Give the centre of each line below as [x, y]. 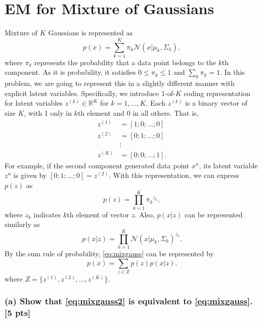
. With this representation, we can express [174, 175]
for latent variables [34, 103]
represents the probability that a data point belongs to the [125, 62]
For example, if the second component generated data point [97, 165]
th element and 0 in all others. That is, [138, 113]
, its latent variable [228, 165]
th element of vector [98, 214]
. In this [232, 72]
